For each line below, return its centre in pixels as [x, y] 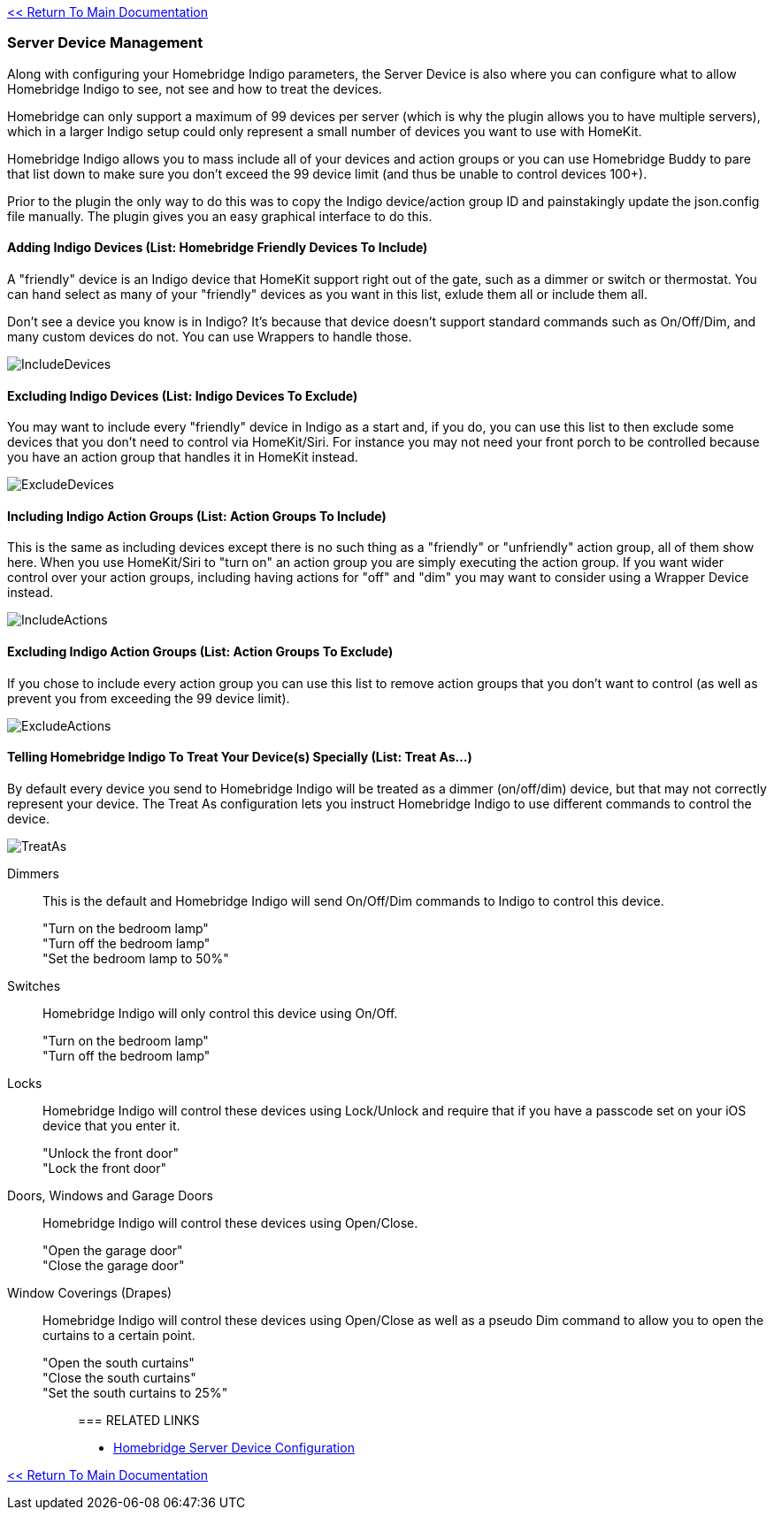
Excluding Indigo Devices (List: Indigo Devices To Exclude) [183, 395]
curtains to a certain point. [119, 1335]
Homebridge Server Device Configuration [234, 1447]
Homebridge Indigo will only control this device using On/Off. [220, 1013]
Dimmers [33, 873]
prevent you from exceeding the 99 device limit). [149, 698]
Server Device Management [105, 43]
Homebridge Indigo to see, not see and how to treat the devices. [195, 88]
